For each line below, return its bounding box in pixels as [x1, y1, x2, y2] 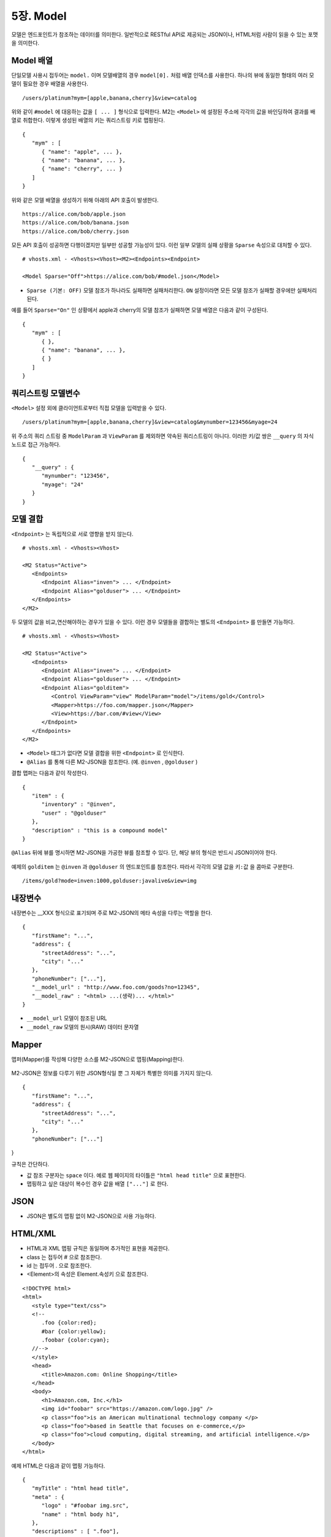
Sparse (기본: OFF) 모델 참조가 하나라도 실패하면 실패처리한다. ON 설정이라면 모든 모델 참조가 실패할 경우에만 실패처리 [26, 286, 317, 294]
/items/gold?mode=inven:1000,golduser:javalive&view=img [22, 877, 197, 885]
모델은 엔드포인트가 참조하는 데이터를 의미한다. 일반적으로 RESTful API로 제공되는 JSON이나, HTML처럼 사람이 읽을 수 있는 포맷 [11, 31, 318, 38]
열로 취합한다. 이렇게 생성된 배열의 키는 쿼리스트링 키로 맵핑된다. [11, 117, 165, 124]
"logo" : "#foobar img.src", [41, 1502, 129, 1509]
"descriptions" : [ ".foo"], [31, 1528, 120, 1535]
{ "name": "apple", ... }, [41, 148, 123, 155]
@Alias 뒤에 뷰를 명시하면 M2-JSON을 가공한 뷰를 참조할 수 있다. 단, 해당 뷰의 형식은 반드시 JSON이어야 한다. [11, 849, 277, 856]
